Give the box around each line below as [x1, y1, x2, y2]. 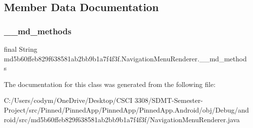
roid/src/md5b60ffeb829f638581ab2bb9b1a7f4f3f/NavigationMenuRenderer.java [4, 114, 240, 124]
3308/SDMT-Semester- [134, 95, 203, 105]
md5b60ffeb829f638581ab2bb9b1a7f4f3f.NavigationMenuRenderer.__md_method [4, 53, 247, 63]
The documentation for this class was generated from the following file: [4, 79, 216, 89]
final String [4, 44, 37, 54]
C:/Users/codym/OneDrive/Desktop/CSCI [4, 95, 132, 105]
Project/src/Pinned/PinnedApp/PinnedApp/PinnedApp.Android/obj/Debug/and [4, 104, 249, 114]
